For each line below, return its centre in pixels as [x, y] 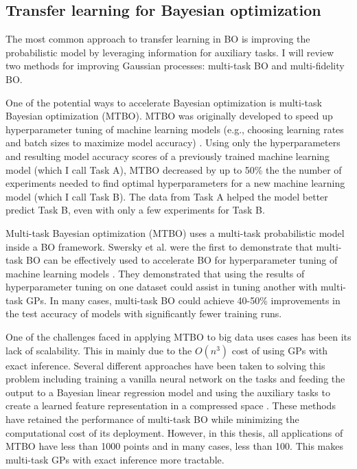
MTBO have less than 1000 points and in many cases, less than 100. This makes [174, 446]
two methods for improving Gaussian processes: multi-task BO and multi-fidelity [175, 66]
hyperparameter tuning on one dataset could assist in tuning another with [162, 287]
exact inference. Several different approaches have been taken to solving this [165, 365]
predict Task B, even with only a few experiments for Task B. [135, 210]
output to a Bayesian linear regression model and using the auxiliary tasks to [168, 392]
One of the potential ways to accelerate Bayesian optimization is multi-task [164, 102]
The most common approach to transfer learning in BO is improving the [158, 39]
